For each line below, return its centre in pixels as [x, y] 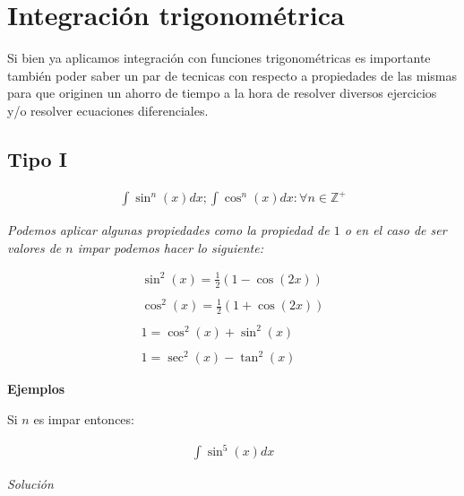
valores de [34, 247]
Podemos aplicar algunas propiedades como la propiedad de [168, 230]
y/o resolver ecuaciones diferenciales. [108, 110]
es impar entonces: [84, 418]
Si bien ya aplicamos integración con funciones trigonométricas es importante [219, 58]
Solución [30, 484]
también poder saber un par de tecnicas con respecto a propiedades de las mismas [232, 75]
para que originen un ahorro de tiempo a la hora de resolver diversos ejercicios [222, 93]
